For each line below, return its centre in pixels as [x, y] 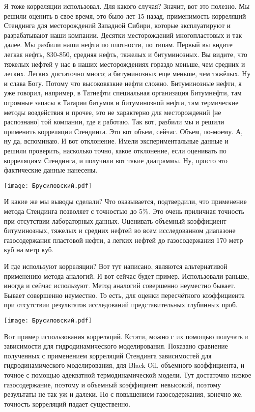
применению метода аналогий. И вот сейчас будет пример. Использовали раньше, [127, 276]
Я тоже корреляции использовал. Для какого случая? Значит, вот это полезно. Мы [127, 6]
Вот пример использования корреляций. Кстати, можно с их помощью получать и [127, 336]
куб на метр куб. [29, 250]
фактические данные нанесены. [51, 170]
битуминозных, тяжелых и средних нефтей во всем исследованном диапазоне [120, 230]
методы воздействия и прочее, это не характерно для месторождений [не [113, 112]
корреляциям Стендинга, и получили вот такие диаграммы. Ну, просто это [116, 160]
